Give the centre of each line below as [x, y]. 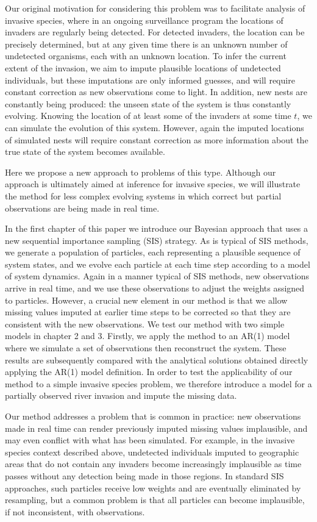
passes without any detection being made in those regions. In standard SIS [144, 475]
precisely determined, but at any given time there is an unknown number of [146, 44]
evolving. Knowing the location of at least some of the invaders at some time [148, 116]
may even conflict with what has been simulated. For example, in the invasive [150, 440]
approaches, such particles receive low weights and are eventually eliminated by [153, 488]
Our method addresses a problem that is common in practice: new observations [153, 416]
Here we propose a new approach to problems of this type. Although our [141, 172]
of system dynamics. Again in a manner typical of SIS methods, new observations [157, 276]
